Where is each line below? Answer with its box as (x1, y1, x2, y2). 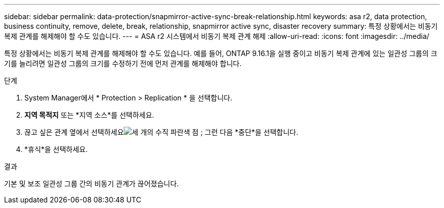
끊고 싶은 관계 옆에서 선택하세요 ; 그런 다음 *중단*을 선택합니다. (24, 128, 299, 136)
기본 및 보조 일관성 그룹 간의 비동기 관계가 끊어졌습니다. (4, 179, 179, 188)
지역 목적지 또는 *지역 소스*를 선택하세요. (24, 111, 155, 119)
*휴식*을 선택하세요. (24, 145, 88, 153)
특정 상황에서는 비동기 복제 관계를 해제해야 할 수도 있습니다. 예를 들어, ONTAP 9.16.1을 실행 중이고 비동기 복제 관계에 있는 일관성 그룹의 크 (4, 49, 437, 58)
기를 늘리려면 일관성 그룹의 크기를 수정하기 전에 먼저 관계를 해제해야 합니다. (4, 59, 242, 68)
